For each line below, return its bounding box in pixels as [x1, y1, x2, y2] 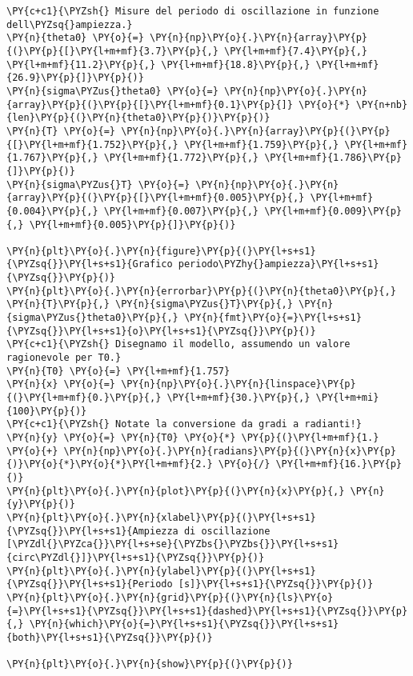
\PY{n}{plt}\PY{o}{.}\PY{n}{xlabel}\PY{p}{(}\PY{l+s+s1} [6, 511, 316, 523]
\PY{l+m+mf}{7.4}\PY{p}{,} [224, 45, 368, 57]
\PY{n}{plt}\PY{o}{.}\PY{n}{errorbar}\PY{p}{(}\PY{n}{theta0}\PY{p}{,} [6, 285, 396, 297]
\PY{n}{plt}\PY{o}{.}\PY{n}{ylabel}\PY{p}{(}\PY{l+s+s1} [6, 565, 316, 577]
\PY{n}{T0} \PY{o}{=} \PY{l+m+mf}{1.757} [6, 365, 231, 377]
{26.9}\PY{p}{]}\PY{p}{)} [6, 72, 144, 84]
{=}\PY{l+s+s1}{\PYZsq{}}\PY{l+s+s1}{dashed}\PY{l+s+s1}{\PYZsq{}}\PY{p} [6, 605, 408, 617]
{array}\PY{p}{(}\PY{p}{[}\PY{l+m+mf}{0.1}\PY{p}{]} [6, 98, 293, 110]
